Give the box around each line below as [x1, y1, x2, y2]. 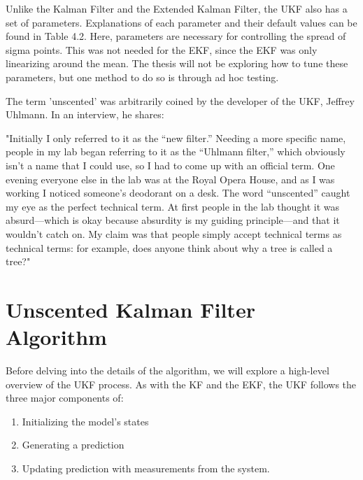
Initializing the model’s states [22, 414, 149, 428]
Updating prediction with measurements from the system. [22, 460, 270, 475]
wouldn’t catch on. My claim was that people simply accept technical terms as [6, 226, 342, 241]
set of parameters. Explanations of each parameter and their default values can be [6, 15, 357, 29]
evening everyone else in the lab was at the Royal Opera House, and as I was [6, 171, 335, 186]
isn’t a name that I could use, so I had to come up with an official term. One [6, 157, 335, 172]
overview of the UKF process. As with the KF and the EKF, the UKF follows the [6, 376, 357, 391]
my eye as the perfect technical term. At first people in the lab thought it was [6, 199, 340, 213]
